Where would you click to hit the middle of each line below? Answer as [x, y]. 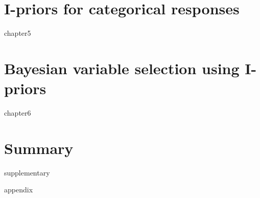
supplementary [27, 172]
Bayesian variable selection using [122, 68]
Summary [39, 148]
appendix [19, 190]
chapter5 [18, 33]
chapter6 [18, 113]
